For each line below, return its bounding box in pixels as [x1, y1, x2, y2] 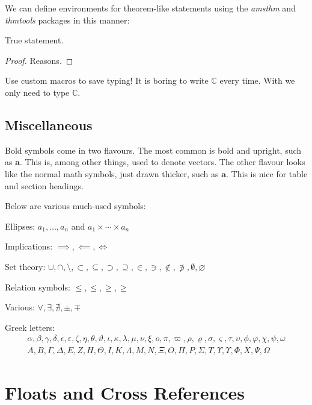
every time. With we [219, 74, 295, 87]
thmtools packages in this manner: [5, 13, 130, 26]
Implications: [5, 240, 53, 253]
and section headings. [5, 179, 84, 192]
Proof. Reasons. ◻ [5, 54, 73, 66]
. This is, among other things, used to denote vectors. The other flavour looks [20, 155, 305, 168]
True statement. [5, 34, 64, 46]
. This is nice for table [226, 167, 308, 180]
